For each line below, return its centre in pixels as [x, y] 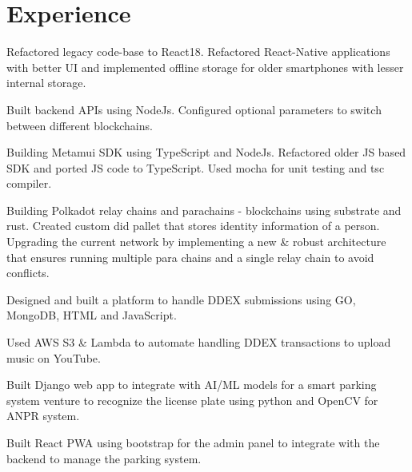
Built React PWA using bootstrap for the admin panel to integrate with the [193, 442]
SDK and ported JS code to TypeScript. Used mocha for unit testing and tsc [196, 167]
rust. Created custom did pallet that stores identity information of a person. [193, 226]
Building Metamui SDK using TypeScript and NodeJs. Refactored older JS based [206, 152]
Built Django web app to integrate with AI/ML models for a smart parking [192, 385]
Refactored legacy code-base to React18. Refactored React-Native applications [198, 52]
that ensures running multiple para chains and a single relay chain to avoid [190, 257]
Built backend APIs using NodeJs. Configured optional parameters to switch [194, 109]
